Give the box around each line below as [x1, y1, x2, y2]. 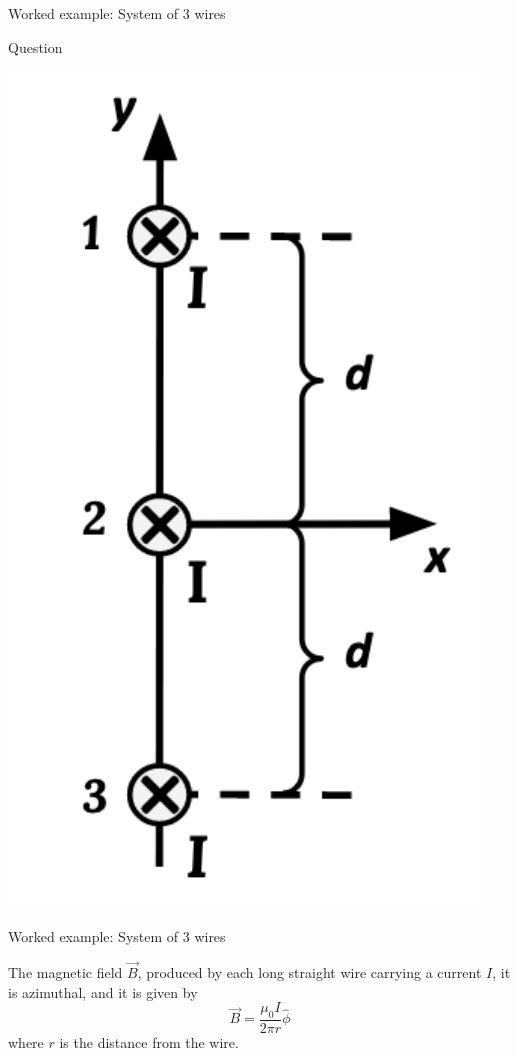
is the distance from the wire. [59, 1031, 239, 1052]
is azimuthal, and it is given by [8, 981, 198, 1002]
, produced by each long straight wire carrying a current [137, 961, 482, 982]
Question [8, 36, 63, 57]
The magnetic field [8, 961, 123, 982]
